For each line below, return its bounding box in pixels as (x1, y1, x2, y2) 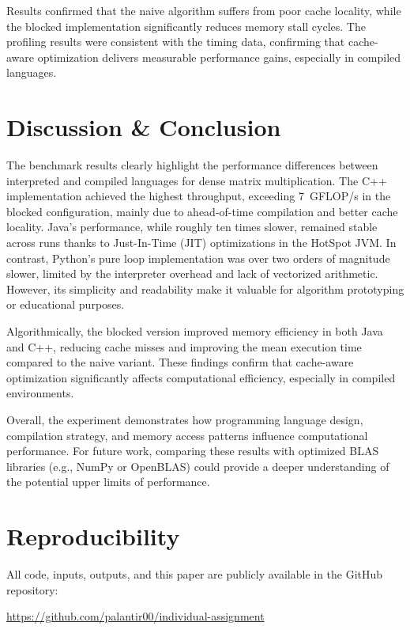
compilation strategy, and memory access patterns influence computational (6, 427, 368, 443)
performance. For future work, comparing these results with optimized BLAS (6, 442, 379, 459)
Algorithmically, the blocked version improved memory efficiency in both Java (6, 323, 383, 340)
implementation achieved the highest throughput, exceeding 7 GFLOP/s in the (6, 188, 391, 204)
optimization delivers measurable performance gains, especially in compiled (37, 48, 401, 65)
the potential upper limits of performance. (6, 473, 210, 490)
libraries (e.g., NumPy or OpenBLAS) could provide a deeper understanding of (6, 457, 389, 474)
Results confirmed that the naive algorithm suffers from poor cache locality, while (6, 2, 401, 18)
